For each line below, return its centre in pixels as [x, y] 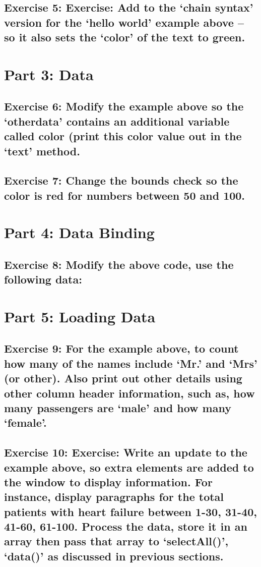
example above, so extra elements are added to [129, 467]
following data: [43, 279]
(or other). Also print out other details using [123, 378]
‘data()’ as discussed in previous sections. [114, 556]
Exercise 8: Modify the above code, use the [119, 264]
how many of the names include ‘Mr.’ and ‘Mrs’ [131, 363]
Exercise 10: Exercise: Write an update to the [126, 452]
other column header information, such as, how [129, 393]
